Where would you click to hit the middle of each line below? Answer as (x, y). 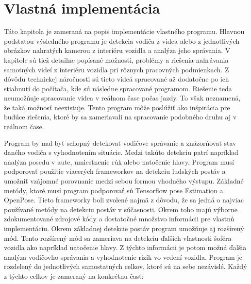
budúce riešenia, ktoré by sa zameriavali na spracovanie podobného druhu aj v (120, 117)
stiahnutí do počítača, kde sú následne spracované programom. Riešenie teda (118, 88)
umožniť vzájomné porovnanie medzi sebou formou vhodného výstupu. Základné (124, 181)
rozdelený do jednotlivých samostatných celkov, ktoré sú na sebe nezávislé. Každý (125, 266)
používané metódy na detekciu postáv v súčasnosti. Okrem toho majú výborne (121, 209)
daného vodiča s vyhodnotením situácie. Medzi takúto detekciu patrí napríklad (121, 152)
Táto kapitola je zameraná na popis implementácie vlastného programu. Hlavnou (124, 31)
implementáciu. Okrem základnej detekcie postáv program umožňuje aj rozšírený (124, 228)
